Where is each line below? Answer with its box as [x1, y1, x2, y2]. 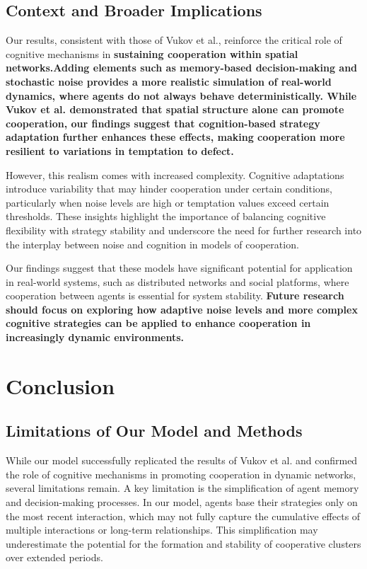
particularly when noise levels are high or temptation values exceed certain [6, 195, 330, 209]
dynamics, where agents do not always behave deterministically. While [6, 88, 357, 103]
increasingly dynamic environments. [6, 330, 184, 345]
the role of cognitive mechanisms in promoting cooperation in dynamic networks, [6, 466, 356, 481]
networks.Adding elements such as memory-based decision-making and [6, 60, 358, 75]
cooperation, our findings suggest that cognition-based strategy [6, 115, 320, 130]
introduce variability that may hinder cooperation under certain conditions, [6, 181, 332, 196]
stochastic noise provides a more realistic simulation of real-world [6, 74, 332, 88]
